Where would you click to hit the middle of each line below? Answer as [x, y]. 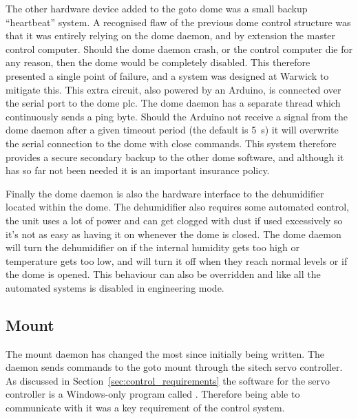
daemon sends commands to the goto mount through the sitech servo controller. [174, 367]
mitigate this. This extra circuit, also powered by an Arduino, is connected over [173, 89]
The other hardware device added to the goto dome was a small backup [157, 8]
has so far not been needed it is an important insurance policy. [138, 170]
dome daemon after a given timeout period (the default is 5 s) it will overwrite [172, 130]
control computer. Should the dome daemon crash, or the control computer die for [179, 49]
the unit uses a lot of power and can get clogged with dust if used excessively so [174, 220]
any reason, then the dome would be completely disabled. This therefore [158, 62]
